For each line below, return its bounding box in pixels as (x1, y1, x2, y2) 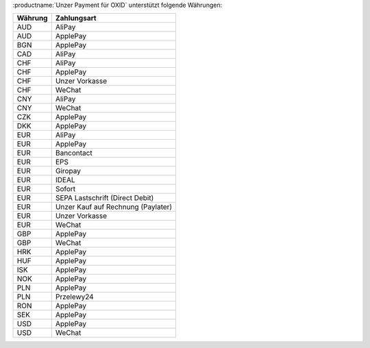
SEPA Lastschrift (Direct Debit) (55, 193, 154, 203)
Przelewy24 (55, 292, 94, 301)
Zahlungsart (55, 14, 97, 23)
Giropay (55, 166, 82, 176)
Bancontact (55, 148, 92, 158)
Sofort (55, 184, 76, 194)
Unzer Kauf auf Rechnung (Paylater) (55, 202, 173, 212)
